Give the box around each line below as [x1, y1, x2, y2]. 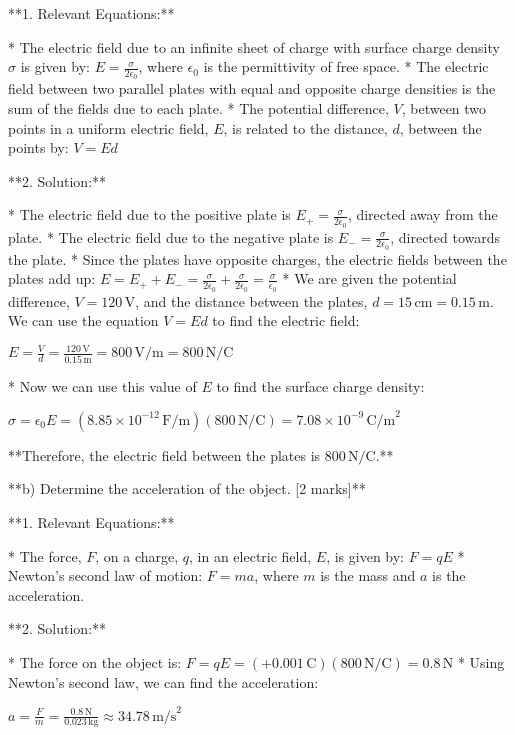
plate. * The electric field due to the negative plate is [8, 226, 334, 247]
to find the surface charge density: [216, 375, 425, 396]
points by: [8, 137, 69, 158]
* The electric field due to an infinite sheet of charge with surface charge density [8, 36, 500, 57]
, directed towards [390, 226, 501, 247]
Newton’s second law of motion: [8, 565, 203, 586]
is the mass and [320, 565, 416, 586]
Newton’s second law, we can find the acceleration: [8, 671, 319, 692]
